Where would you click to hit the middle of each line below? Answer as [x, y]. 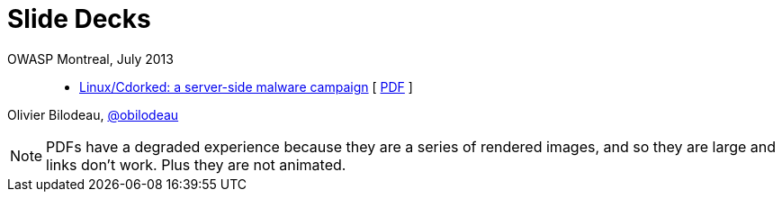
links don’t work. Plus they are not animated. [196, 164]
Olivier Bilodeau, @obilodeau [93, 114]
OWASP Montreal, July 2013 [90, 59]
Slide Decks [79, 19]
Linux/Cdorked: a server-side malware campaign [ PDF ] [246, 86]
